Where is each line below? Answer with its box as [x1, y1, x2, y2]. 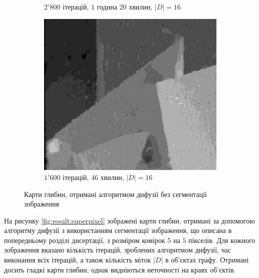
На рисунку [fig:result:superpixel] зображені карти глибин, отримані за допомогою [4, 215, 255, 225]
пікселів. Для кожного [188, 234, 255, 245]
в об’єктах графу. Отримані [165, 254, 249, 265]
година [97, 1, 117, 11]
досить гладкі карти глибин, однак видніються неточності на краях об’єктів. [4, 264, 236, 274]
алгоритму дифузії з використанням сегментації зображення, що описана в [4, 225, 232, 235]
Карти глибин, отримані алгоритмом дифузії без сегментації [24, 188, 207, 199]
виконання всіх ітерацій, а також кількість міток [4, 254, 151, 265]
